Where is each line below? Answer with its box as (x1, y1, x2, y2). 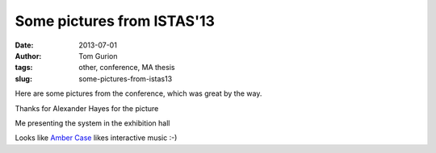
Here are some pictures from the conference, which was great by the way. (15, 89, 262, 98)
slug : (15, 73, 32, 84)
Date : (15, 40, 34, 50)
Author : (15, 51, 42, 60)
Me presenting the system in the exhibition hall (15, 118, 170, 128)
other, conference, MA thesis (78, 63, 175, 72)
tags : (15, 63, 33, 72)
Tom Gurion (78, 51, 118, 60)
